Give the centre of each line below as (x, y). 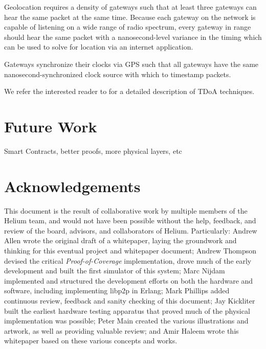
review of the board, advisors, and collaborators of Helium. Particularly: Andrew (131, 230)
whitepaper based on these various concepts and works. (91, 341)
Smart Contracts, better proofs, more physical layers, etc (93, 150)
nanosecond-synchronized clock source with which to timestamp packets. (118, 74)
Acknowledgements (72, 186)
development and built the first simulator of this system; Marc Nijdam (115, 271)
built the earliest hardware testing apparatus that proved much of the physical (127, 310)
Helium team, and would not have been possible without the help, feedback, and (130, 220)
